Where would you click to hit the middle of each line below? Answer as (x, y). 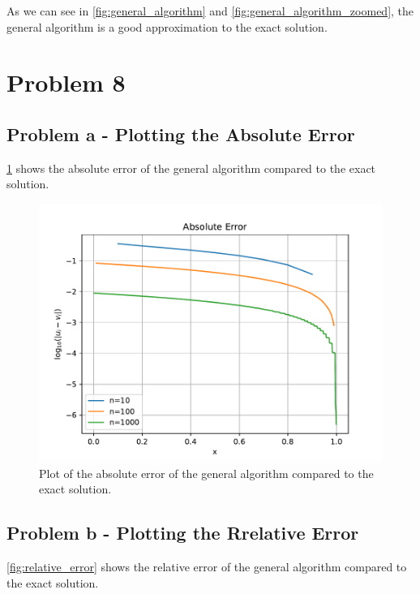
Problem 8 (66, 82)
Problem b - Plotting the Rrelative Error (183, 533)
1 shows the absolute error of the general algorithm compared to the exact (191, 168)
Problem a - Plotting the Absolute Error (181, 133)
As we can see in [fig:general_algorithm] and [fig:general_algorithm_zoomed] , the (210, 11)
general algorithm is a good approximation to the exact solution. (167, 26)
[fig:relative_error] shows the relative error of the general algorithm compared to (207, 566)
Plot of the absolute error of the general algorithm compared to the (206, 473)
